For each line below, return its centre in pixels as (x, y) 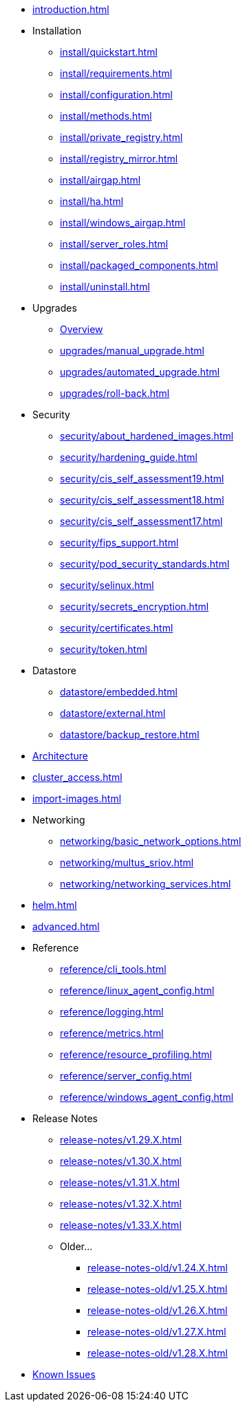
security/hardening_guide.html (129, 457)
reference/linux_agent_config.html (137, 990)
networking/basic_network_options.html (151, 841)
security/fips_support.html (119, 543)
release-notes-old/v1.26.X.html (158, 1310)
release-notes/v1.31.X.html (120, 1182)
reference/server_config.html (126, 1076)
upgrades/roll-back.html (115, 393)
